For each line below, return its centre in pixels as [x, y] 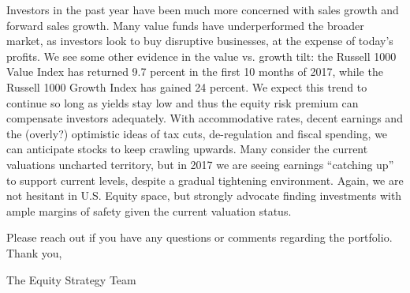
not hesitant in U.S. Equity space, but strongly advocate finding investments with [204, 195]
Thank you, [34, 252]
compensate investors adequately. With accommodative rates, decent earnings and [205, 118]
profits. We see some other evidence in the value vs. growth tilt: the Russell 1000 [201, 56]
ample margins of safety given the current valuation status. [149, 210]
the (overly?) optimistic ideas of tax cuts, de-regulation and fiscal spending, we [197, 133]
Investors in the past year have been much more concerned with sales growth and [203, 9]
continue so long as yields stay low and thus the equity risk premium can [183, 102]
